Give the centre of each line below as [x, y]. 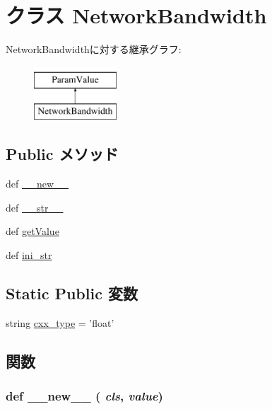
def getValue [32, 231]
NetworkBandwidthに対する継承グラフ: [94, 49]
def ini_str [29, 254]
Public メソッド [62, 154]
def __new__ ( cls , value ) [84, 395]
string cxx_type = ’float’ [60, 322]
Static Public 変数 [72, 293]
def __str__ [35, 207]
